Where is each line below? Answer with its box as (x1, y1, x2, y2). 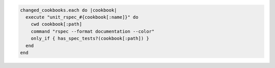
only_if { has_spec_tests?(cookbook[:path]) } (31, 36, 150, 42)
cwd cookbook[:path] (31, 21, 82, 27)
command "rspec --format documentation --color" (31, 28, 155, 34)
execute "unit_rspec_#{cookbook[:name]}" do (25, 14, 139, 20)
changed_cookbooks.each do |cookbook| (20, 7, 117, 13)
